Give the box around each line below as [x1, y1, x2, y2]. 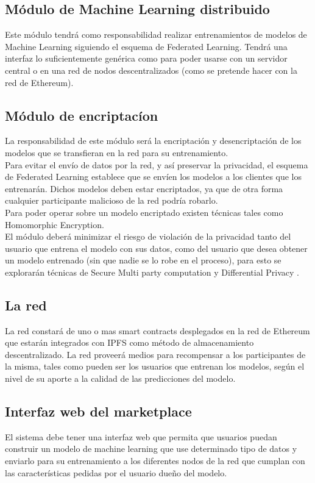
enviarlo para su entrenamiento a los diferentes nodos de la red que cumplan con [5, 454, 305, 467]
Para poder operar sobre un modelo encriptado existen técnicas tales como [5, 206, 283, 218]
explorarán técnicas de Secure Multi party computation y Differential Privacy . [5, 265, 299, 278]
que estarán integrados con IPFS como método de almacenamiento [5, 336, 254, 349]
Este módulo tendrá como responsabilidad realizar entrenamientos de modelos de [5, 28, 307, 41]
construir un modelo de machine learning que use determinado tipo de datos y [5, 442, 297, 455]
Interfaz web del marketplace [5, 402, 192, 421]
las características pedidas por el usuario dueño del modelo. [5, 466, 227, 479]
